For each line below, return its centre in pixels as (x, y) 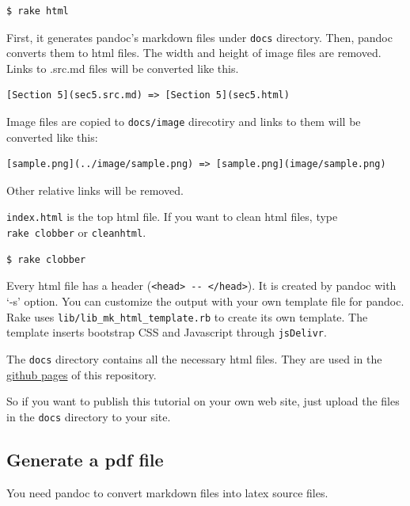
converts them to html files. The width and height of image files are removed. (194, 53)
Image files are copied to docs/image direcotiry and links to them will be (184, 122)
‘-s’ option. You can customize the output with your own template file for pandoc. (205, 301)
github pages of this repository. (82, 374)
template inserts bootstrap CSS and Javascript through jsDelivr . (167, 332)
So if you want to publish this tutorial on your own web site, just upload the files (203, 401)
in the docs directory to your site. (89, 416)
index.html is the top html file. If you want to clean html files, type (172, 217)
